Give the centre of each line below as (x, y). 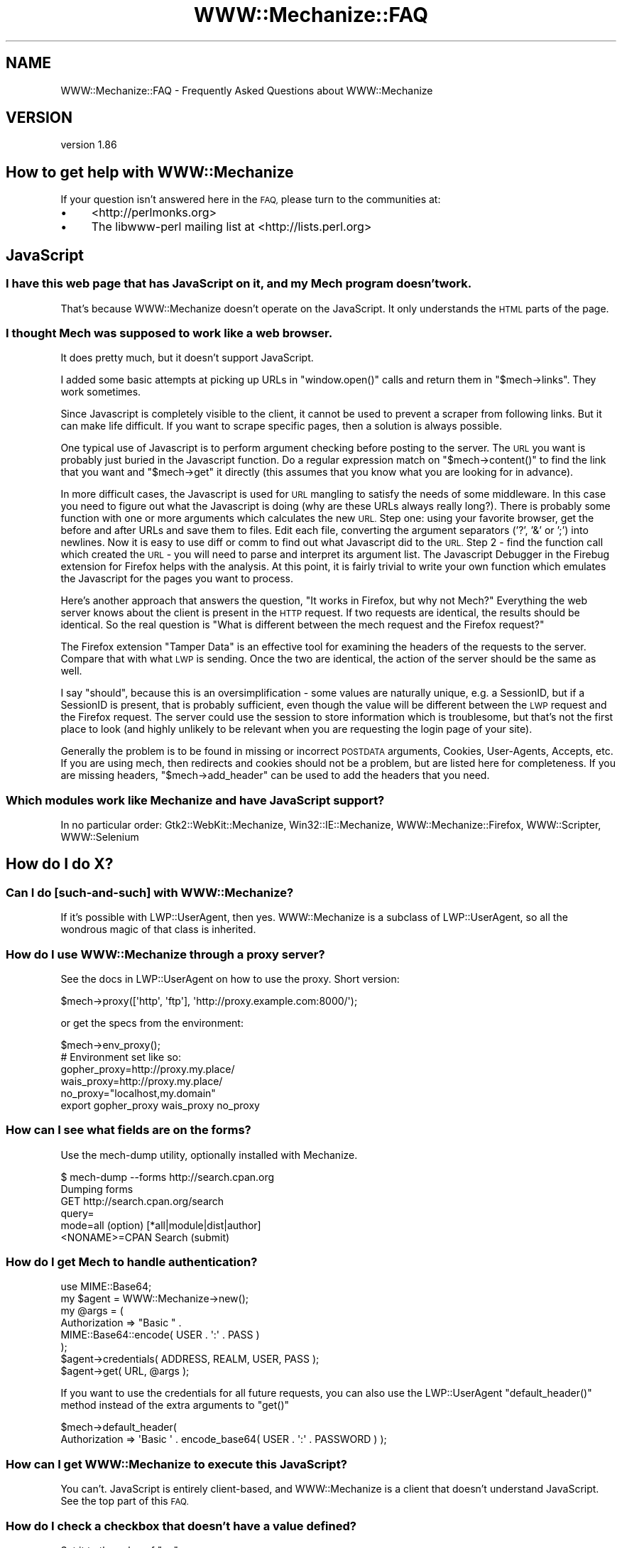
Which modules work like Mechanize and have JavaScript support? (195, 800)
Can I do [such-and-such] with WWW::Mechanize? (150, 892)
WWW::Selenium (100, 837)
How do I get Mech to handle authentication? (132, 1262)
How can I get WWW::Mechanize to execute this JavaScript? (176, 1464)
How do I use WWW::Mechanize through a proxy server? (165, 954)
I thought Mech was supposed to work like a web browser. (169, 333)
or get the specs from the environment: (152, 1023)
